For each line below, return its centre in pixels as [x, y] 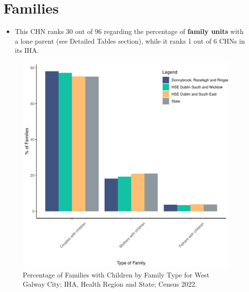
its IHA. [27, 50]
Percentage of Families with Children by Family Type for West [116, 274]
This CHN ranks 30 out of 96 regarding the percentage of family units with [129, 31]
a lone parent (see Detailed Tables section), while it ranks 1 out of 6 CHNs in [130, 41]
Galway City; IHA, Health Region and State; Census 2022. [110, 284]
